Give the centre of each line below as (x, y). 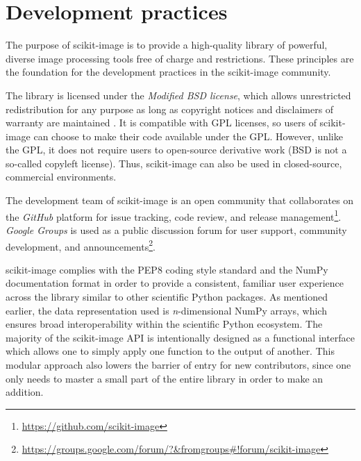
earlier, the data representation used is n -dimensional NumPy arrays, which (166, 310)
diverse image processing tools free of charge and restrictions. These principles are (180, 58)
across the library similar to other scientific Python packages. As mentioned (167, 296)
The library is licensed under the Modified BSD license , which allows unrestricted (178, 95)
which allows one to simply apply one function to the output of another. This (170, 351)
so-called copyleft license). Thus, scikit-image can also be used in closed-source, (174, 163)
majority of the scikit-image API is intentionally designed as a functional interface (180, 337)
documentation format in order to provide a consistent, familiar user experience (175, 283)
